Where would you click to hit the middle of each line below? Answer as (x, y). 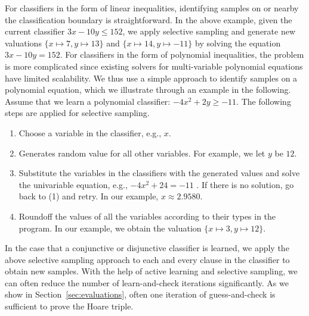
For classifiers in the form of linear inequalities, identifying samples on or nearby (152, 8)
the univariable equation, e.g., (73, 184)
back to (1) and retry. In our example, (89, 196)
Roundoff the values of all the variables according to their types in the (147, 216)
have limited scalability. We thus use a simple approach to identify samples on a (151, 78)
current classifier (35, 31)
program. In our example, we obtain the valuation (110, 228)
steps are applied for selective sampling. (77, 113)
